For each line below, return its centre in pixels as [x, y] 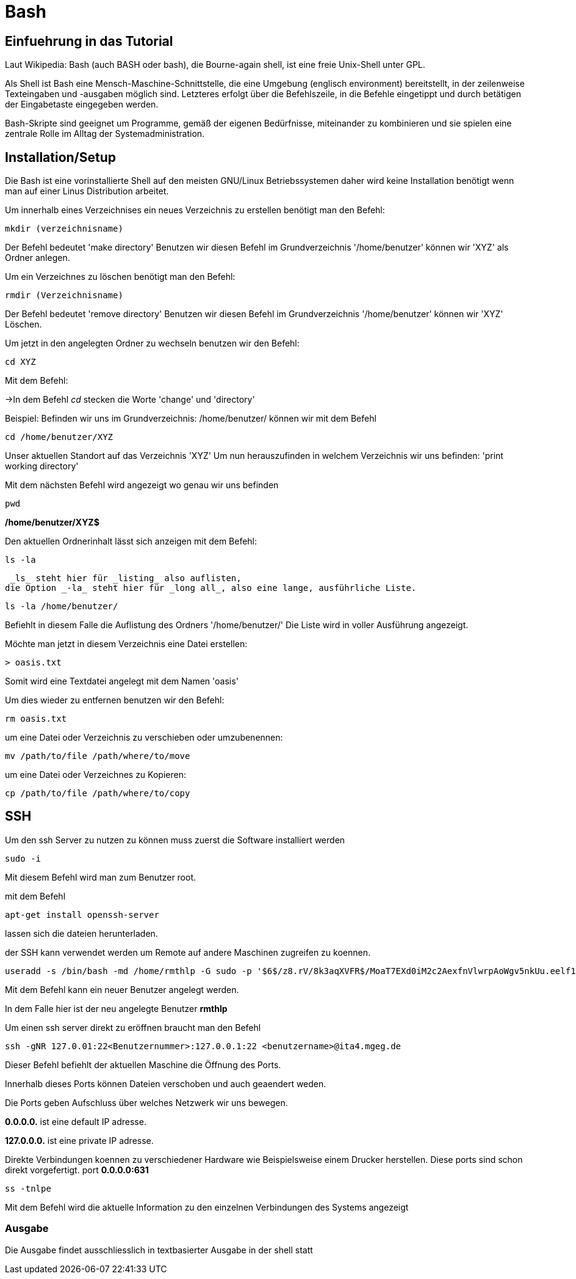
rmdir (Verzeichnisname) [64, 295]
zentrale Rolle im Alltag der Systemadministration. [105, 134]
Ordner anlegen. [38, 258]
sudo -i [23, 858]
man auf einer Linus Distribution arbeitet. [87, 191]
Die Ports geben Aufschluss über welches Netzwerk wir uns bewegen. [146, 1102]
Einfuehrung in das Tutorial [89, 41]
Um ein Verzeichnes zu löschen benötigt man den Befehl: [120, 277]
